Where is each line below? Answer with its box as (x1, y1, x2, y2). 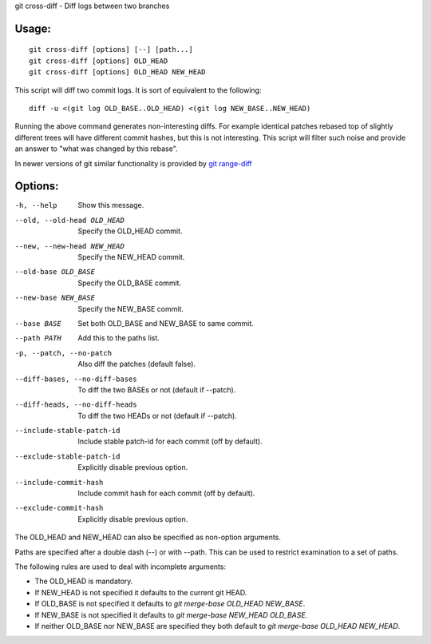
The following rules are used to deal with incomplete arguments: (14, 562, 227, 571)
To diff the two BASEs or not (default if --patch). (77, 384, 236, 395)
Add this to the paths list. (77, 333, 160, 343)
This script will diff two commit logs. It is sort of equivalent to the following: (14, 85, 262, 95)
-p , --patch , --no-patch (14, 348, 112, 357)
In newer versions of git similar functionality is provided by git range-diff (14, 158, 253, 168)
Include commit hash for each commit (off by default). (77, 488, 255, 499)
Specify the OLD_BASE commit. (77, 278, 182, 288)
